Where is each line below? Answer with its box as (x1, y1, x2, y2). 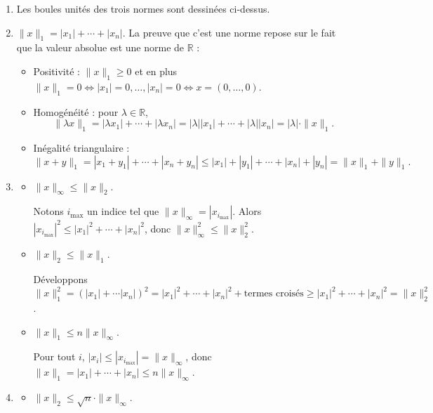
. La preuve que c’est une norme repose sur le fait (122, 25, 336, 39)
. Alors (232, 204, 262, 218)
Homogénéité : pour (33, 104, 119, 119)
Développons (33, 271, 88, 286)
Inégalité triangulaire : (33, 140, 130, 155)
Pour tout (33, 349, 76, 364)
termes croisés (244, 289, 304, 299)
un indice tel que (87, 204, 159, 218)
